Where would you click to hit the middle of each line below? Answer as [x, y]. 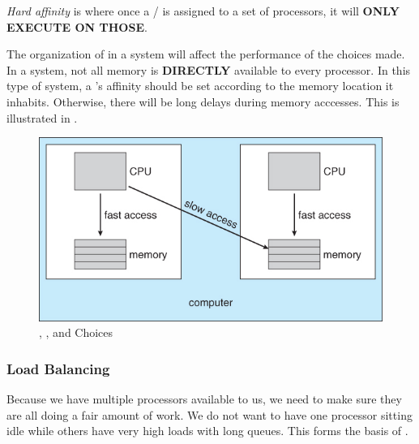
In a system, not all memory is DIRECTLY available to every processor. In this [209, 69]
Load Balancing [58, 368]
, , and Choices [76, 332]
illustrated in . [42, 117]
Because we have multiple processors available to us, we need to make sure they [204, 399]
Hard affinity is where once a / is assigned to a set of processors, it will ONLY [203, 11]
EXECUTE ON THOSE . [77, 26]
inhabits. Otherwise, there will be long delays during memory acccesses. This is [203, 101]
